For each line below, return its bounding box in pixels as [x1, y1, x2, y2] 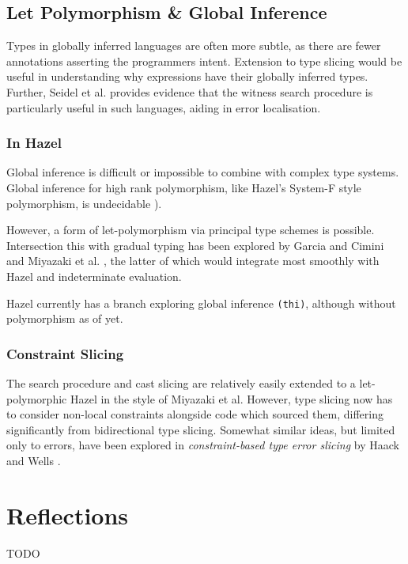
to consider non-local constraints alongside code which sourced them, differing [6, 406, 383, 422]
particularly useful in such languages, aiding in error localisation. [6, 99, 321, 115]
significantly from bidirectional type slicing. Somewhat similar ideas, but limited [6, 421, 395, 437]
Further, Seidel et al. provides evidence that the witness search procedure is [6, 83, 373, 100]
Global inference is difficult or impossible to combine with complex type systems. [6, 164, 399, 180]
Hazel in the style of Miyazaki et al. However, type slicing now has [70, 390, 393, 407]
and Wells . [6, 452, 61, 468]
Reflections [6, 498, 129, 531]
